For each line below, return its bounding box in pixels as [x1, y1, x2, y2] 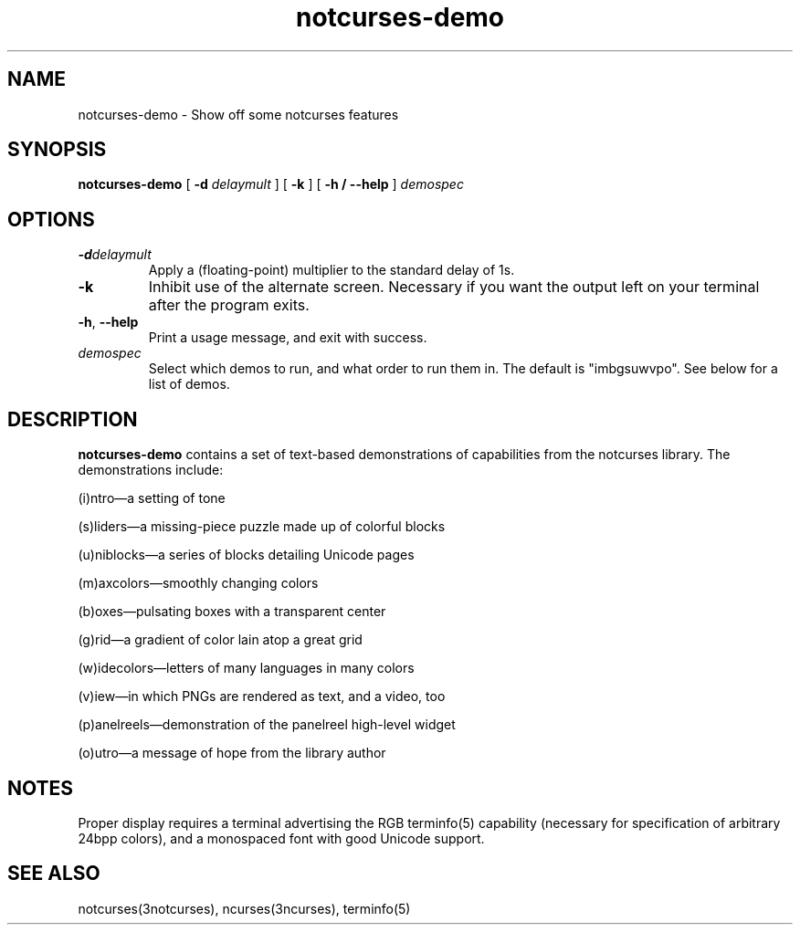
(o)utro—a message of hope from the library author [78, 745, 386, 761]
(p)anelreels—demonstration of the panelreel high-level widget [78, 717, 456, 733]
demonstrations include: [78, 462, 224, 478]
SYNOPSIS [7, 138, 107, 162]
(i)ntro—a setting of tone [78, 490, 226, 507]
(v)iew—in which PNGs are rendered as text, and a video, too [78, 688, 446, 705]
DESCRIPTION [7, 407, 138, 431]
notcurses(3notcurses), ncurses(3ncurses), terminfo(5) [78, 900, 411, 916]
